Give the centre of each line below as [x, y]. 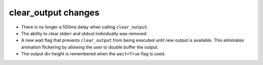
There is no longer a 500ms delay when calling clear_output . [85, 27]
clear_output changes [54, 13]
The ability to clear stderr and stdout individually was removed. [85, 33]
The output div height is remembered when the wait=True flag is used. [93, 54]
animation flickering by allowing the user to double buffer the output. [90, 47]
